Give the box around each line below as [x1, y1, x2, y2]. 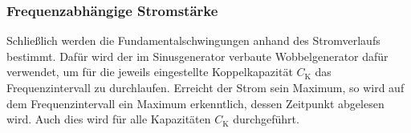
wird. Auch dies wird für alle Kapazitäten [6, 111, 211, 127]
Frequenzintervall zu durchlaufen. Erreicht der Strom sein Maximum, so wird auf [6, 79, 405, 95]
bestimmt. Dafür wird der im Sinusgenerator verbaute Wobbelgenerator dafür [6, 47, 389, 64]
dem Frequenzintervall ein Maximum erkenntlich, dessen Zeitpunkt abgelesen [6, 95, 385, 111]
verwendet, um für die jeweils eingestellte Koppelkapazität [6, 63, 293, 80]
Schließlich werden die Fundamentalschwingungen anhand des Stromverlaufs [6, 32, 380, 49]
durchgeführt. [233, 111, 299, 127]
